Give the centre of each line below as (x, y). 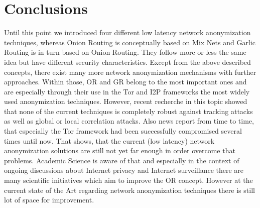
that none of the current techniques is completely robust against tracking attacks (128, 111)
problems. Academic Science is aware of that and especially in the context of (122, 160)
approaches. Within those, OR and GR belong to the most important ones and (125, 82)
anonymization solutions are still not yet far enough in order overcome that (120, 150)
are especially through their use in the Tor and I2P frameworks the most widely (127, 91)
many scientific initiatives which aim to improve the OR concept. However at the (128, 180)
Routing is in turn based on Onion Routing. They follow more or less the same (125, 52)
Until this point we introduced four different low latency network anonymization (127, 32)
